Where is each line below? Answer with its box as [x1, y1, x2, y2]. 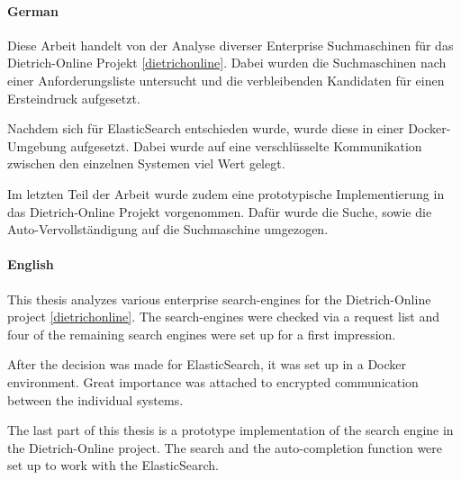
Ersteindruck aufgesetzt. [7, 88, 140, 107]
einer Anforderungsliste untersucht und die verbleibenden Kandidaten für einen [7, 70, 445, 89]
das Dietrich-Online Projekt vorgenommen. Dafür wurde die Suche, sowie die [7, 202, 432, 221]
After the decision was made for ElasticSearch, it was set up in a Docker [7, 355, 407, 374]
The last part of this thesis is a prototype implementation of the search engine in [7, 421, 454, 439]
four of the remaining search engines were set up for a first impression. [7, 324, 396, 343]
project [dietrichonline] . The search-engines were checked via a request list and [7, 307, 439, 326]
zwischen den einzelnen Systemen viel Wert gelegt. [7, 154, 285, 173]
